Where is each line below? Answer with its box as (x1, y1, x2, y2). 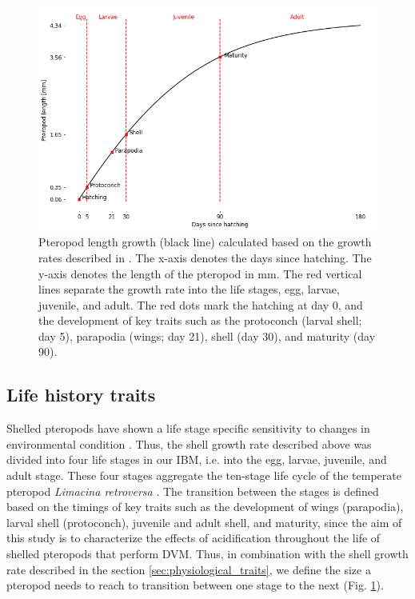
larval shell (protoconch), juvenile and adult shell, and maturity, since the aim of (6, 513, 402, 530)
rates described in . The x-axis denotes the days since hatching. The (38, 249, 372, 266)
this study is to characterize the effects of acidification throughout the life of (6, 529, 381, 546)
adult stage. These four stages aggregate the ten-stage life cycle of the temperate (6, 467, 401, 484)
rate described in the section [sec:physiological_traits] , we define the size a (6, 561, 371, 577)
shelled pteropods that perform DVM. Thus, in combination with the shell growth (6, 545, 409, 562)
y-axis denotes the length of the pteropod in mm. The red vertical (38, 265, 362, 282)
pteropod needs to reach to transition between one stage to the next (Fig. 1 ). (6, 577, 384, 593)
